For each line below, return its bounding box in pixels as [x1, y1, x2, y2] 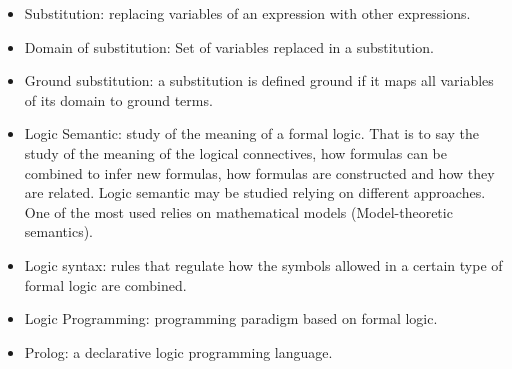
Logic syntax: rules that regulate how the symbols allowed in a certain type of [24, 254, 503, 275]
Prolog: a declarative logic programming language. [24, 341, 333, 362]
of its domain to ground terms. [24, 89, 213, 110]
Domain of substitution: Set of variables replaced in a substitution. [24, 36, 434, 57]
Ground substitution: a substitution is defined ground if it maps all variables [24, 70, 494, 91]
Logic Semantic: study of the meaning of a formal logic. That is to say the [24, 123, 480, 144]
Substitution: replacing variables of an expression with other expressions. [24, 3, 471, 23]
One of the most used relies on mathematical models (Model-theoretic [24, 201, 453, 222]
